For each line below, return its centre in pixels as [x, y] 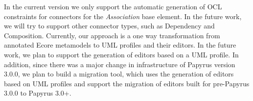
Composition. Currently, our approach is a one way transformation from [112, 35]
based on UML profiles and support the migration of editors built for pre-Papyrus [127, 83]
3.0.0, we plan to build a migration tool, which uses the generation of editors [119, 74]
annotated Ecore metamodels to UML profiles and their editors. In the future [120, 45]
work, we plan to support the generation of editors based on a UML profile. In [121, 54]
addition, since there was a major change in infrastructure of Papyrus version [120, 64]
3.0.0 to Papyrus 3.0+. [38, 93]
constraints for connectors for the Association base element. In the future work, [123, 16]
